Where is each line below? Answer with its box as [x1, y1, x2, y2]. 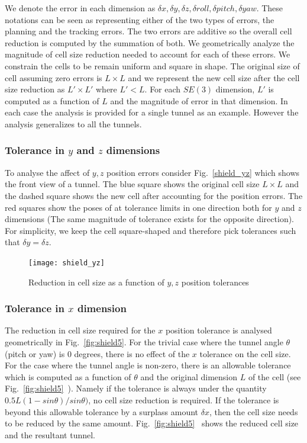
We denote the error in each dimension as [5, 2, 156, 14]
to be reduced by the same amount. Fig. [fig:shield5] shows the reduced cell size [5, 417, 299, 429]
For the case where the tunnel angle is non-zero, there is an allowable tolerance [5, 359, 291, 371]
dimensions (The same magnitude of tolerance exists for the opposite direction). [5, 213, 295, 225]
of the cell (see [248, 370, 301, 383]
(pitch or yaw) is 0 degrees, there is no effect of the [5, 347, 190, 359]
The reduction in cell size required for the [5, 324, 156, 336]
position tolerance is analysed [165, 324, 272, 336]
